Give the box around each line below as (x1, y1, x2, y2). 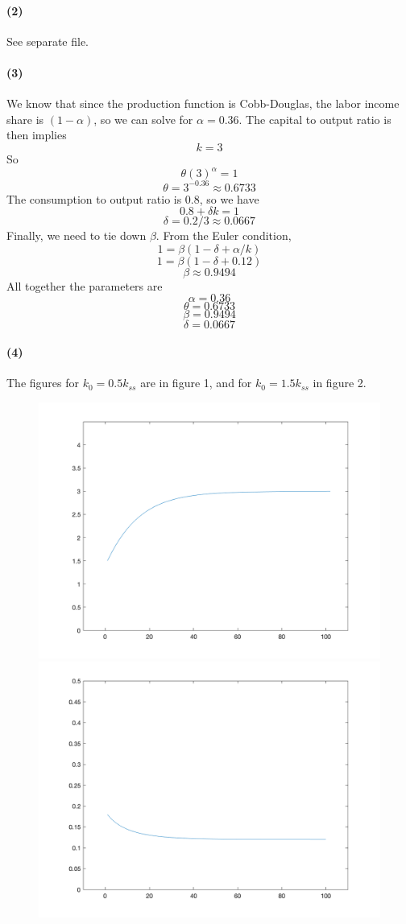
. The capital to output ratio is (238, 110, 391, 127)
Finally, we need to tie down (6, 227, 147, 244)
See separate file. (6, 32, 89, 49)
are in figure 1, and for (140, 374, 252, 391)
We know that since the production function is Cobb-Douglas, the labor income (6, 95, 400, 112)
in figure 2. (313, 374, 367, 391)
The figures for (6, 374, 79, 391)
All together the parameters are (6, 277, 163, 294)
